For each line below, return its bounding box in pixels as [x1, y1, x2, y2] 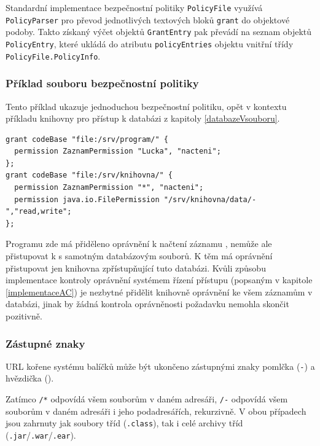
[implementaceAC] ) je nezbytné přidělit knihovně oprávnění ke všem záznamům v [6, 285, 313, 298]
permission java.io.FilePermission [14, 195, 160, 204]
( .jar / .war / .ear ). [6, 428, 76, 441]
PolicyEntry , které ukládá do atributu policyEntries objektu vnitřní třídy [6, 37, 294, 50]
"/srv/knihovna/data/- [163, 195, 257, 204]
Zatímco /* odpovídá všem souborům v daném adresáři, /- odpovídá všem [6, 393, 288, 405]
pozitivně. [6, 310, 42, 322]
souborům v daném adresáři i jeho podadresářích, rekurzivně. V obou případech [6, 404, 306, 417]
